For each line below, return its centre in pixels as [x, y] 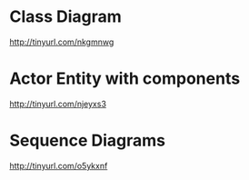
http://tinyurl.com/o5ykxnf [59, 165]
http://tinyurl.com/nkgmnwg [62, 42]
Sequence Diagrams [88, 140]
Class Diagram [66, 17]
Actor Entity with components [125, 79]
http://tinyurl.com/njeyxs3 [58, 104]
